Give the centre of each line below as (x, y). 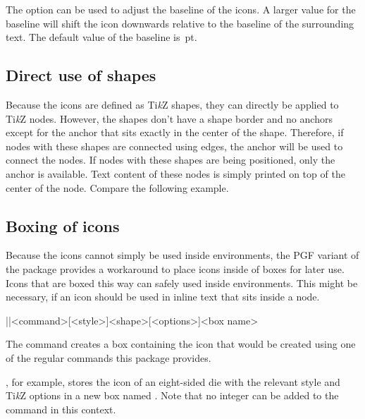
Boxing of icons (63, 225)
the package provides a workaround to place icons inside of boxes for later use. (175, 268)
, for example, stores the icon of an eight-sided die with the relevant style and (173, 381)
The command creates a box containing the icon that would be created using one (181, 344)
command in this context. (61, 409)
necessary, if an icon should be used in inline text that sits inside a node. (163, 297)
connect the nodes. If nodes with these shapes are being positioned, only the (171, 160)
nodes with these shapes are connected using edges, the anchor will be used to (174, 146)
